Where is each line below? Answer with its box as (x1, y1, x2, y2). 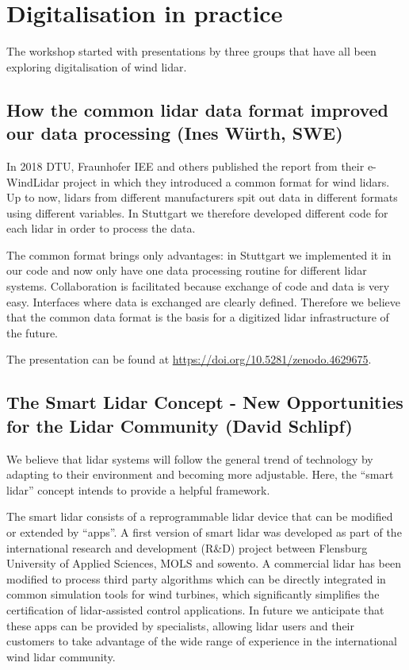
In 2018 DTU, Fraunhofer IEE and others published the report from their (6, 157, 365, 174)
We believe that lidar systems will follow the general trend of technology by (6, 450, 373, 467)
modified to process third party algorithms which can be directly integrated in (6, 570, 386, 587)
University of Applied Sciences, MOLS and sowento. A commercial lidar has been (6, 555, 401, 572)
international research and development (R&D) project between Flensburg (6, 539, 368, 556)
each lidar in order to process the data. (6, 220, 196, 237)
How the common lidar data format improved (6, 97, 389, 121)
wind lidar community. (6, 648, 116, 664)
